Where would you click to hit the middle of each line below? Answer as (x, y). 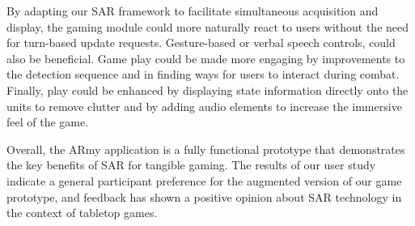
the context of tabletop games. (82, 213)
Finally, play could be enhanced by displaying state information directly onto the (207, 90)
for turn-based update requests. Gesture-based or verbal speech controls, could (201, 43)
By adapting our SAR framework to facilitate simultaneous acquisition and (193, 11)
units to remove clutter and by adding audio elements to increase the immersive (204, 106)
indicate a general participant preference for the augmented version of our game (204, 180)
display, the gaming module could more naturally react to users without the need (208, 26)
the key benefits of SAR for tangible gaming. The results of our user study (191, 165)
